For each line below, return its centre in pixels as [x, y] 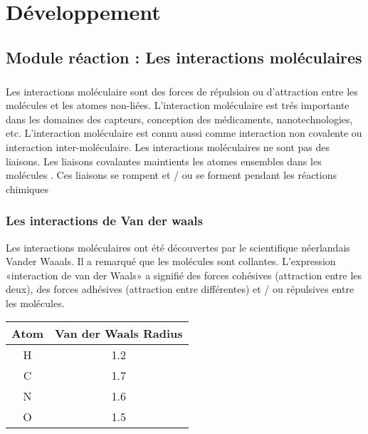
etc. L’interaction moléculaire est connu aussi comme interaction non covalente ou [184, 133]
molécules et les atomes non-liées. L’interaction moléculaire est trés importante [178, 105]
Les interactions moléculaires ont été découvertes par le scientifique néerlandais [178, 247]
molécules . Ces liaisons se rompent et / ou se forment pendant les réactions [171, 175]
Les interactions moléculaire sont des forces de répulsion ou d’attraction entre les [182, 91]
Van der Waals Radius [119, 334]
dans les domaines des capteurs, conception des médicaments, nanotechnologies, [179, 119]
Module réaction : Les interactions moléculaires [184, 57]
